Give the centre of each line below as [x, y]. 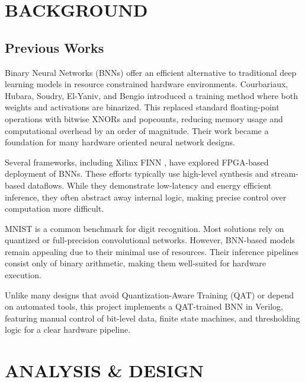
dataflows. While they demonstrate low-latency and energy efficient [150, 185]
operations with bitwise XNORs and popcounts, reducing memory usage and [144, 118]
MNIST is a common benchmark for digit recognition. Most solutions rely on [145, 228]
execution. [23, 275]
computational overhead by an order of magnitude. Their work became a [137, 130]
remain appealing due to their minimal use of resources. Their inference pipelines [152, 251]
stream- [285, 174]
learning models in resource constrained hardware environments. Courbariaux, [147, 84]
